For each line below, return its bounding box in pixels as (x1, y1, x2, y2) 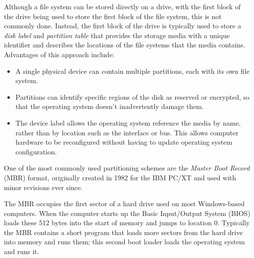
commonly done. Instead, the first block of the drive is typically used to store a (4, 21, 241, 31)
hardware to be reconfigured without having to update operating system (15, 137, 232, 147)
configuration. (15, 146, 57, 156)
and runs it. (4, 246, 39, 257)
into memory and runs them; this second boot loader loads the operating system (4, 236, 245, 247)
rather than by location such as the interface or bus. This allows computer (15, 127, 238, 137)
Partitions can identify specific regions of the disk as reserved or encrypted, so (15, 91, 250, 102)
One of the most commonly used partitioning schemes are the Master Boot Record (4, 163, 250, 173)
